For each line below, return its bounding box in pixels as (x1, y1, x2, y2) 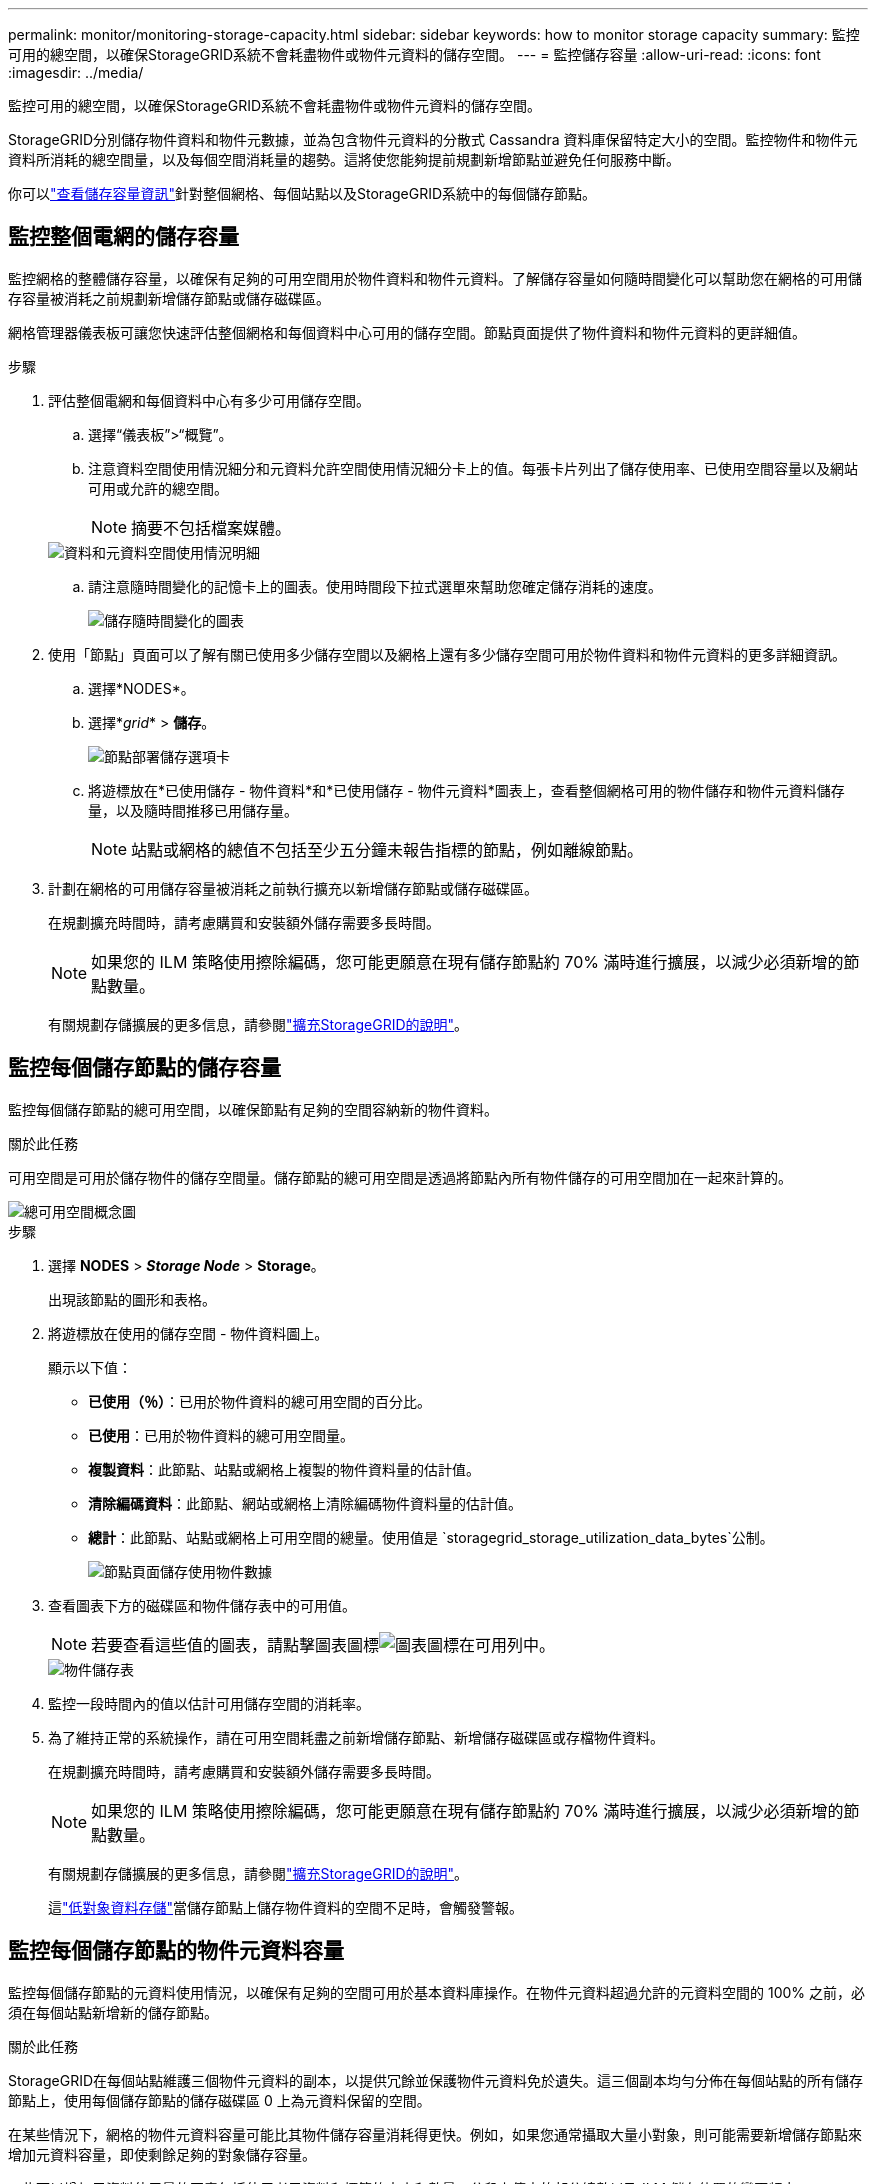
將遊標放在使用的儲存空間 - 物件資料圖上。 (48, 1324, 329, 1342)
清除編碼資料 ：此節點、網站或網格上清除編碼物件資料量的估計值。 (88, 1494, 522, 1512)
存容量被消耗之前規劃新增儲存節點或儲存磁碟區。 (8, 289, 330, 307)
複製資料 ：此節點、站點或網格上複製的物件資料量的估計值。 (88, 1460, 480, 1478)
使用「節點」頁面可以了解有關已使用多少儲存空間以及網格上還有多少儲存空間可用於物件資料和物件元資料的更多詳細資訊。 (48, 645, 846, 663)
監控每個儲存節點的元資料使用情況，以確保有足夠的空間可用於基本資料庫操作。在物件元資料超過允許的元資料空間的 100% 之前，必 (8, 1983, 865, 2001)
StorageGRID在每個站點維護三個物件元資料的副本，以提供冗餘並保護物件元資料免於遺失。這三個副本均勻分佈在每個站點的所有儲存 (8, 2071, 864, 2089)
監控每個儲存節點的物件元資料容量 (8, 1938, 344, 1964)
